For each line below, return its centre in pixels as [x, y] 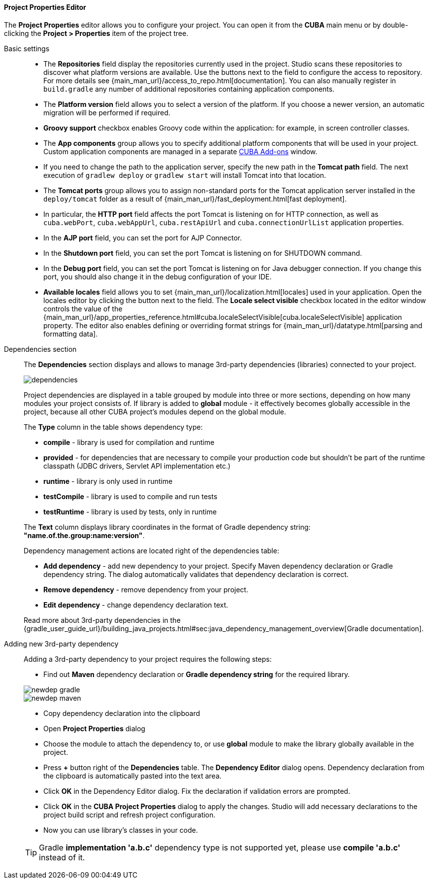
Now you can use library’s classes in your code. [121, 830]
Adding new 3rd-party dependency [61, 644]
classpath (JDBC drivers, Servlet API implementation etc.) [137, 466]
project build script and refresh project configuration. [130, 815]
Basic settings [27, 48]
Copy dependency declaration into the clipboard [122, 713]
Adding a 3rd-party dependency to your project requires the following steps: [148, 659]
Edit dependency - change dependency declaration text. [136, 605]
